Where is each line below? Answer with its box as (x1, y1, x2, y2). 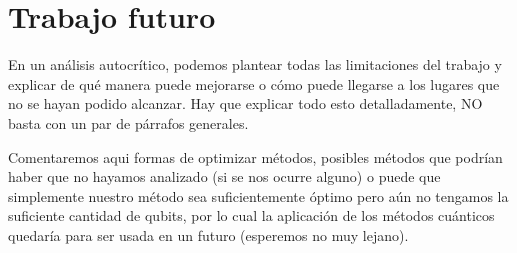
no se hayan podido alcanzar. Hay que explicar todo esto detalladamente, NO (8, 93, 483, 114)
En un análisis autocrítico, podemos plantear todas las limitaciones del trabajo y (8, 54, 502, 75)
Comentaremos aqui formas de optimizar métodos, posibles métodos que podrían (8, 146, 503, 167)
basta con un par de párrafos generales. (8, 112, 249, 133)
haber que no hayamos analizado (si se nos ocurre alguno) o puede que (8, 166, 441, 187)
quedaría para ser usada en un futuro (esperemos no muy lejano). (8, 224, 409, 245)
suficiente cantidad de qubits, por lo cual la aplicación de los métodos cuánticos (8, 205, 495, 226)
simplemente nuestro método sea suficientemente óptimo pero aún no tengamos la (8, 185, 509, 206)
